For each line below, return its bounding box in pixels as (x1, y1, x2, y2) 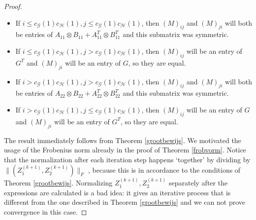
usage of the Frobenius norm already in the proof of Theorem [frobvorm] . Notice (4, 145, 246, 155)
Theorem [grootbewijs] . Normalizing (4, 178, 113, 188)
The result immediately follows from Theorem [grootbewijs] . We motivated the (4, 135, 241, 145)
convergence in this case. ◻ (4, 206, 87, 217)
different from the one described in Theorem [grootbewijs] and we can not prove (4, 197, 245, 207)
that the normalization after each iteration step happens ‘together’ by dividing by (4, 154, 251, 164)
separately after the (168, 178, 228, 188)
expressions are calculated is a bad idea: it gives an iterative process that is (4, 187, 231, 197)
